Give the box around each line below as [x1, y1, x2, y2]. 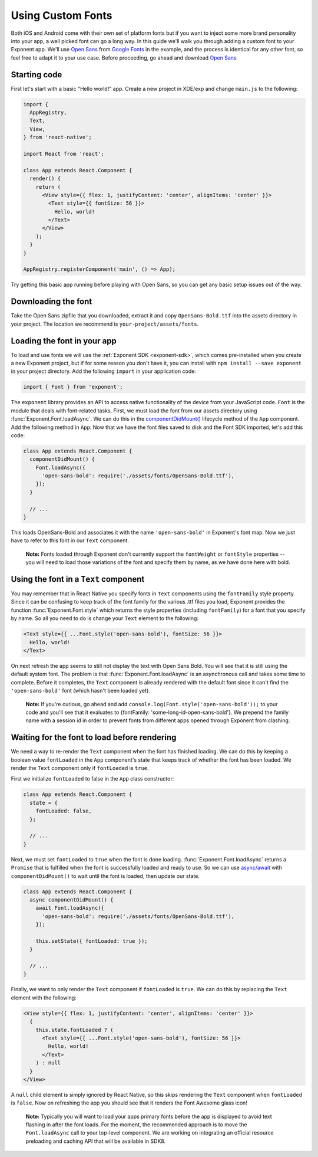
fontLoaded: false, [35, 808, 92, 814]
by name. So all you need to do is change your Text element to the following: [11, 615, 198, 622]
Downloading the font [11, 297, 92, 307]
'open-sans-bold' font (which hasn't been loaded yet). [11, 687, 150, 694]
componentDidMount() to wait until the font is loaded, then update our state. [11, 872, 200, 879]
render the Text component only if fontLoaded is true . [11, 765, 150, 772]
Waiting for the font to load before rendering [11, 732, 177, 743]
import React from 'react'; [23, 150, 104, 157]
